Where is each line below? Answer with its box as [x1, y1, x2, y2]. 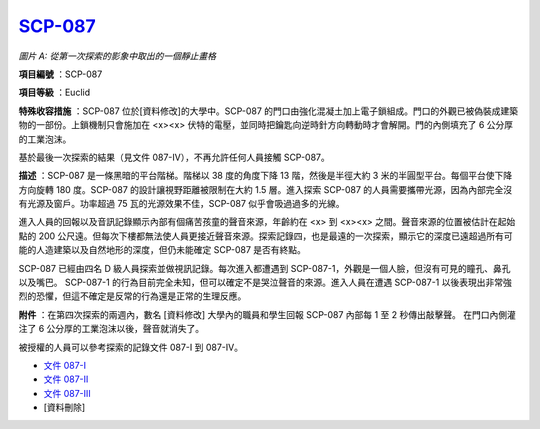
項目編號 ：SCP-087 [18, 68, 103, 80]
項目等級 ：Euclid [18, 86, 90, 99]
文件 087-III [43, 387, 92, 399]
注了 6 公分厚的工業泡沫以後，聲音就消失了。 [18, 323, 205, 335]
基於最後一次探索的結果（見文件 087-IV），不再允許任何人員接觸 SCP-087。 [18, 151, 330, 163]
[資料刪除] [43, 401, 86, 414]
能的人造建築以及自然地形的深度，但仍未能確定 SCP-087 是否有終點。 [18, 244, 307, 256]
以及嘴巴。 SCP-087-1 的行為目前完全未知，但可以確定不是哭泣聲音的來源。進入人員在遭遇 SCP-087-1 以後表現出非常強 [18, 276, 512, 289]
